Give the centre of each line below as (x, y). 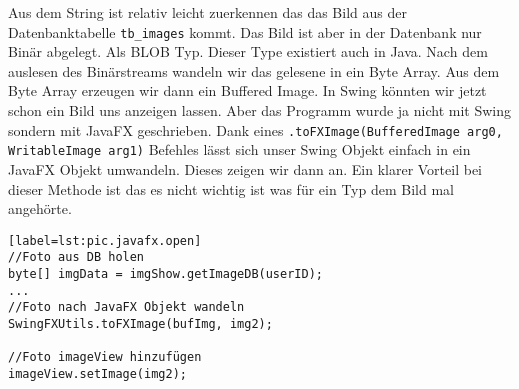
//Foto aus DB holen (76, 257)
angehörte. (40, 208)
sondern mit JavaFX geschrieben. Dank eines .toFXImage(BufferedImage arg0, (255, 129)
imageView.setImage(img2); (97, 373)
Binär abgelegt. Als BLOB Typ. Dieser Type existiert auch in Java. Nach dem (248, 51)
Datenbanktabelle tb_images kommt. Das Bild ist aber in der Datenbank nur (245, 31)
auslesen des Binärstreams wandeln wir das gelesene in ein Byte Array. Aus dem (254, 70)
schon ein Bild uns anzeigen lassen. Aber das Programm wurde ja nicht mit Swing (259, 110)
